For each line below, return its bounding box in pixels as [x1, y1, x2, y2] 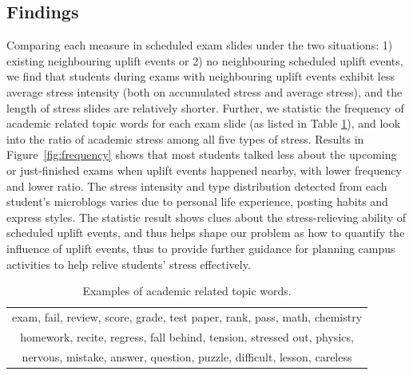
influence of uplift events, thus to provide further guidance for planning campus [6, 239, 395, 256]
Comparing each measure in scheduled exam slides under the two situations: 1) [6, 37, 393, 53]
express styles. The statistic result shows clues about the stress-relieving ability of [6, 208, 407, 225]
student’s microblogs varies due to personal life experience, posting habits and [6, 193, 388, 210]
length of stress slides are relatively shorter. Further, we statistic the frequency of [6, 99, 404, 116]
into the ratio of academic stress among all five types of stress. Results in [6, 130, 364, 147]
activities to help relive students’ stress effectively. [6, 255, 251, 272]
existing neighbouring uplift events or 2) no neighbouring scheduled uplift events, [6, 52, 403, 69]
